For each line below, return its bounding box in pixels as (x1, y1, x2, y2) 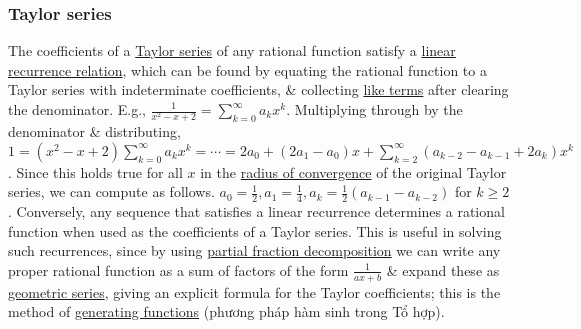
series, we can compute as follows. (8, 181, 215, 202)
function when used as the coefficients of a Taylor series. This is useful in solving (8, 220, 502, 241)
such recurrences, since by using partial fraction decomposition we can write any (8, 240, 501, 261)
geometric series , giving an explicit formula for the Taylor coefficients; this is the (8, 281, 501, 302)
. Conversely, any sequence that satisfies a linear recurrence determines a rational (8, 201, 505, 222)
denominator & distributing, (8, 121, 181, 142)
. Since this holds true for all (8, 161, 183, 182)
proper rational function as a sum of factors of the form (8, 259, 349, 280)
